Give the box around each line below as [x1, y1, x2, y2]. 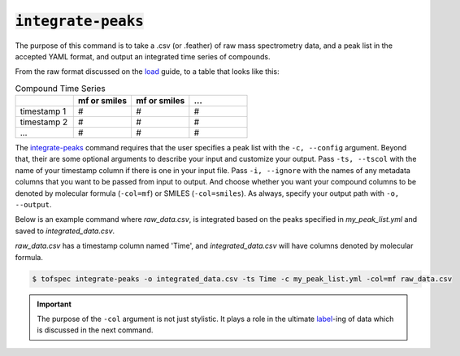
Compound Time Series [15, 82, 106, 93]
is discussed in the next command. [37, 325, 154, 335]
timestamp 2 [20, 116, 68, 128]
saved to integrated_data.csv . [15, 226, 115, 236]
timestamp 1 [20, 106, 67, 117]
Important [37, 299, 72, 309]
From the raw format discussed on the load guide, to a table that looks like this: [15, 67, 280, 76]
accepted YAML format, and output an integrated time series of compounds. [15, 51, 271, 61]
